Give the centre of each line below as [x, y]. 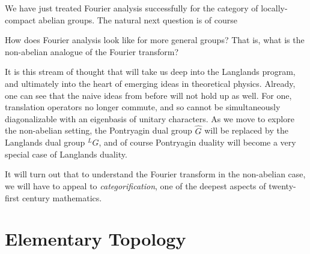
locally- [274, 8]
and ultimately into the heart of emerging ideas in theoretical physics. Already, [150, 83]
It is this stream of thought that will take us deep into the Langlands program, [150, 72]
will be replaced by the [246, 130]
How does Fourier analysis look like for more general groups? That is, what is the [155, 40]
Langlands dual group [45, 142]
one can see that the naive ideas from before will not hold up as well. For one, [148, 95]
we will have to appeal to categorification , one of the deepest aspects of [135, 185]
